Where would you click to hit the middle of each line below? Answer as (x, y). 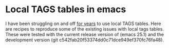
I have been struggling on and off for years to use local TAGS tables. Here (83, 23)
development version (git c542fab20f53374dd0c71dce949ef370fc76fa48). (85, 40)
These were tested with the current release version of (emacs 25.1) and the (85, 34)
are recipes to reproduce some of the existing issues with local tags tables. (85, 29)
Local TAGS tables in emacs (66, 9)
